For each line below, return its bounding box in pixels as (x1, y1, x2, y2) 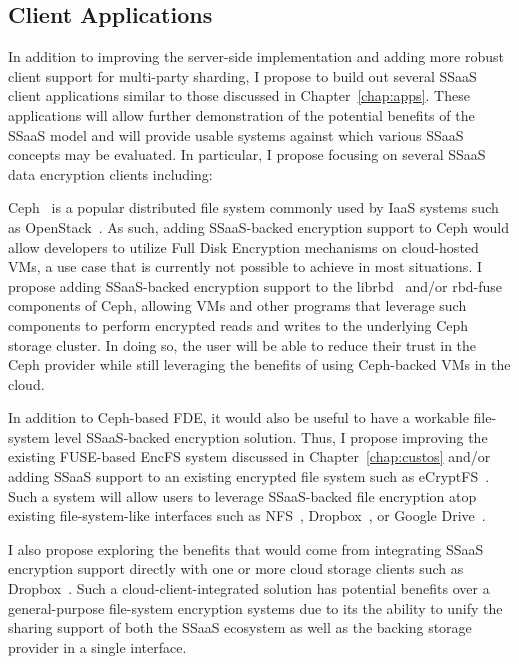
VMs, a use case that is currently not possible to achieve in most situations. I (8, 256, 482, 277)
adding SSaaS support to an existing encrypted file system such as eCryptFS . (8, 466, 490, 487)
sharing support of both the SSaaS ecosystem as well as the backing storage (8, 617, 472, 638)
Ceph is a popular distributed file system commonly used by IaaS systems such (8, 197, 499, 218)
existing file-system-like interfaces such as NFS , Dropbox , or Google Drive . (8, 505, 486, 526)
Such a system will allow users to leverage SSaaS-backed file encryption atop (8, 485, 477, 506)
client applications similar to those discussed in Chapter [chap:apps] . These (8, 85, 470, 106)
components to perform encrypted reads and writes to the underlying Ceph (8, 314, 469, 335)
